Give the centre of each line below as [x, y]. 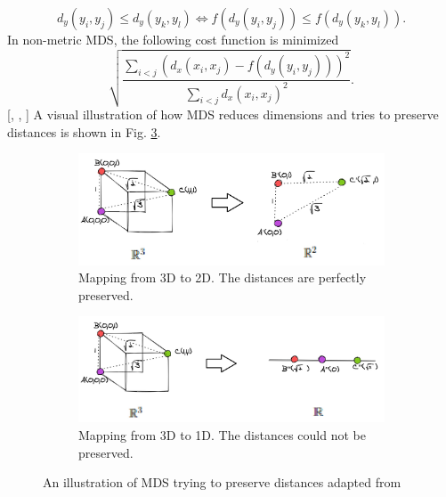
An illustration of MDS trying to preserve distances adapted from [222, 482]
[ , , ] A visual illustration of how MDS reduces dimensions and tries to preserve [223, 114]
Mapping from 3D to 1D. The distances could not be [222, 434]
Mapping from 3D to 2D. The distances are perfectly [223, 277]
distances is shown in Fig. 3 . [84, 131]
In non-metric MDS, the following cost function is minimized [173, 39]
